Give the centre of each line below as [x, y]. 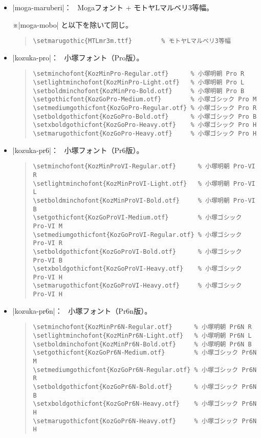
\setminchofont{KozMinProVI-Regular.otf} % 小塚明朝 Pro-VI [144, 167]
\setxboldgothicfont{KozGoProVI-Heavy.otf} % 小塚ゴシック [137, 269]
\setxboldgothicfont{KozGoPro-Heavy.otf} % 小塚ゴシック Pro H [145, 125]
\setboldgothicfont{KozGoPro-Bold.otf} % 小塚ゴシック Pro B [145, 116]
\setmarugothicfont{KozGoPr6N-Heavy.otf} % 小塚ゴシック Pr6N [145, 421]
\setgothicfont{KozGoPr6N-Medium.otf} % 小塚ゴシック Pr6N [145, 353]
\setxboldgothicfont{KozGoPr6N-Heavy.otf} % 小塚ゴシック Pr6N [145, 404]
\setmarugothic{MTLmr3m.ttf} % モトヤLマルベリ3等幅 [132, 41]
